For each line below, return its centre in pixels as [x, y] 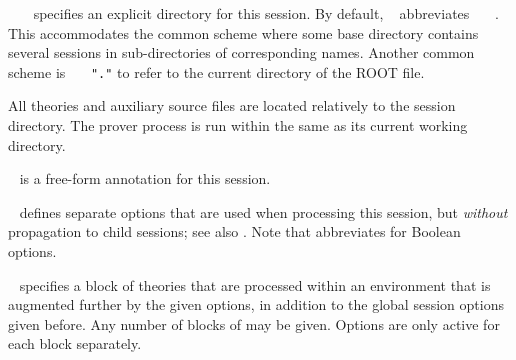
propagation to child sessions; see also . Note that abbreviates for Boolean [234, 231]
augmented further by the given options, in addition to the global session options [256, 304]
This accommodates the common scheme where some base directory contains [243, 32]
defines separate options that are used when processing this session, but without [263, 211]
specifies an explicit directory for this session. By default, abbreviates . [266, 13]
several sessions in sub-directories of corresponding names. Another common [241, 52]
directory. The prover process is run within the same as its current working [238, 125]
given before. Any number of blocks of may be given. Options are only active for [254, 323]
